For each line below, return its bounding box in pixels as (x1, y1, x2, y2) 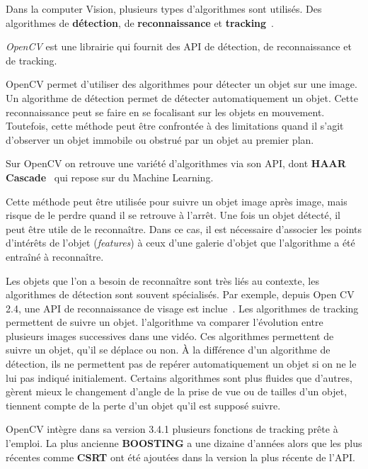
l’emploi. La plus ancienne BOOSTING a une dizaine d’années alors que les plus (6, 436, 362, 451)
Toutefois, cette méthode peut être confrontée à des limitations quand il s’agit (6, 118, 344, 133)
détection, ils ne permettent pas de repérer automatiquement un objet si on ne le (6, 356, 357, 371)
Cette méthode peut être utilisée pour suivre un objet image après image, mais (6, 193, 347, 208)
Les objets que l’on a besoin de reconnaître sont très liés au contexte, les (6, 273, 319, 288)
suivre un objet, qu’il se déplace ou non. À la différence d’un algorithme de (6, 342, 330, 357)
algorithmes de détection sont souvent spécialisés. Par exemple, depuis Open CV (6, 287, 355, 302)
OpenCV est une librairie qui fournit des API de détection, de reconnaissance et (6, 39, 352, 54)
